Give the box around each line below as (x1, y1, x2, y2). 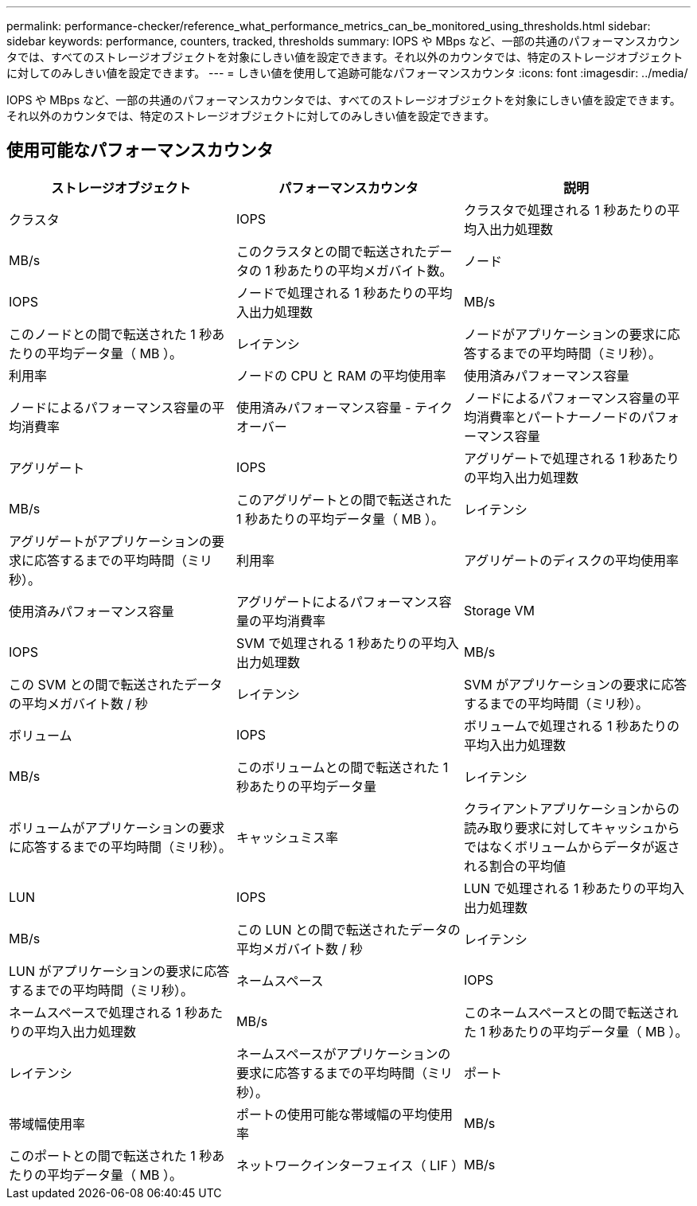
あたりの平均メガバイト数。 (286, 262, 453, 279)
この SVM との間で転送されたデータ (9, 676, 223, 693)
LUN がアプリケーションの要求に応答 (9, 962, 230, 979)
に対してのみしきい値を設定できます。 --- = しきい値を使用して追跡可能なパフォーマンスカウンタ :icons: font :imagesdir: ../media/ (6, 66, 688, 80)
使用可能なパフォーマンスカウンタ (6, 140, 274, 161)
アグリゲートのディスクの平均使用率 (463, 552, 679, 568)
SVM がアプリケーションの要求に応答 (463, 676, 687, 693)
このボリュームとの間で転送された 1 (236, 759, 449, 775)
